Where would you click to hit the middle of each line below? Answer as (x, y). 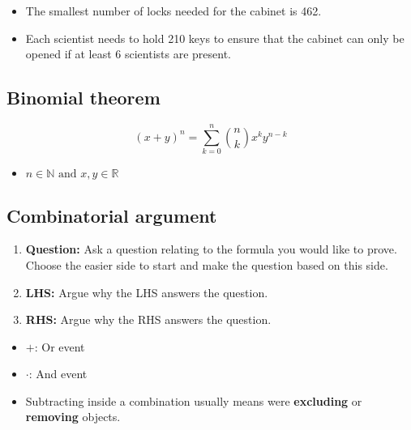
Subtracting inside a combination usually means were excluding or (194, 400)
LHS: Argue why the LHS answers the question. (147, 292)
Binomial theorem (83, 98)
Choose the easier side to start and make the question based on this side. (207, 264)
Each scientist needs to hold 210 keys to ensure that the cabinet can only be (215, 38)
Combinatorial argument (112, 215)
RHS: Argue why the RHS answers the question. (148, 319)
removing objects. (73, 417)
